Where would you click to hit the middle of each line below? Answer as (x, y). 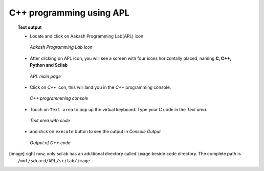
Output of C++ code (50, 142)
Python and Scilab (49, 65)
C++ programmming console (59, 98)
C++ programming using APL (69, 13)
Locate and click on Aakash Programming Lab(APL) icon (87, 36)
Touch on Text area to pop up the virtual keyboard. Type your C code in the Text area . (119, 109)
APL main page (45, 76)
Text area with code (50, 121)
